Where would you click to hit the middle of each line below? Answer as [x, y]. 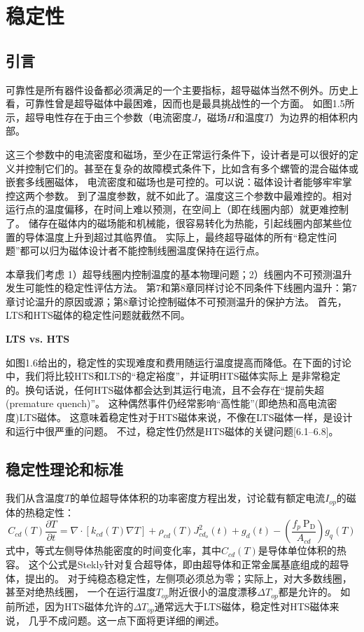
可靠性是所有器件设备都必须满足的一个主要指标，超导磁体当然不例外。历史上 [182, 89]
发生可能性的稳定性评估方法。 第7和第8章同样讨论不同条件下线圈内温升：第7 [181, 288]
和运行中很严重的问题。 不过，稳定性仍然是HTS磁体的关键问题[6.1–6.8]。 [172, 431]
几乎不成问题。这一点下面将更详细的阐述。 [126, 620]
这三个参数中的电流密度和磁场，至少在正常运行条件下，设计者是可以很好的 [177, 154]
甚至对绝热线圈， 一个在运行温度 [81, 592]
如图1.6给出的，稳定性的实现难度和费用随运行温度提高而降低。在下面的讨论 [178, 362]
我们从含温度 [35, 498]
